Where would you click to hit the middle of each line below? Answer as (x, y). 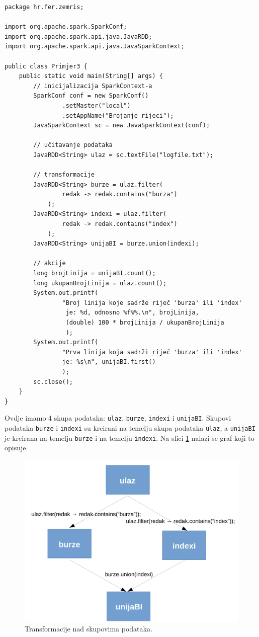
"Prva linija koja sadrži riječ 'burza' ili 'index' (152, 352)
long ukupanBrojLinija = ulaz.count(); (100, 283)
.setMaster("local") (96, 105)
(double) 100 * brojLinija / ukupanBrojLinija (145, 323)
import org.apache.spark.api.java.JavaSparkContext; (95, 47)
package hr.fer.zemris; (44, 7)
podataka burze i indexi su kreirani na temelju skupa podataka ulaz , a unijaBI (130, 428)
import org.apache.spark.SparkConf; (66, 27)
